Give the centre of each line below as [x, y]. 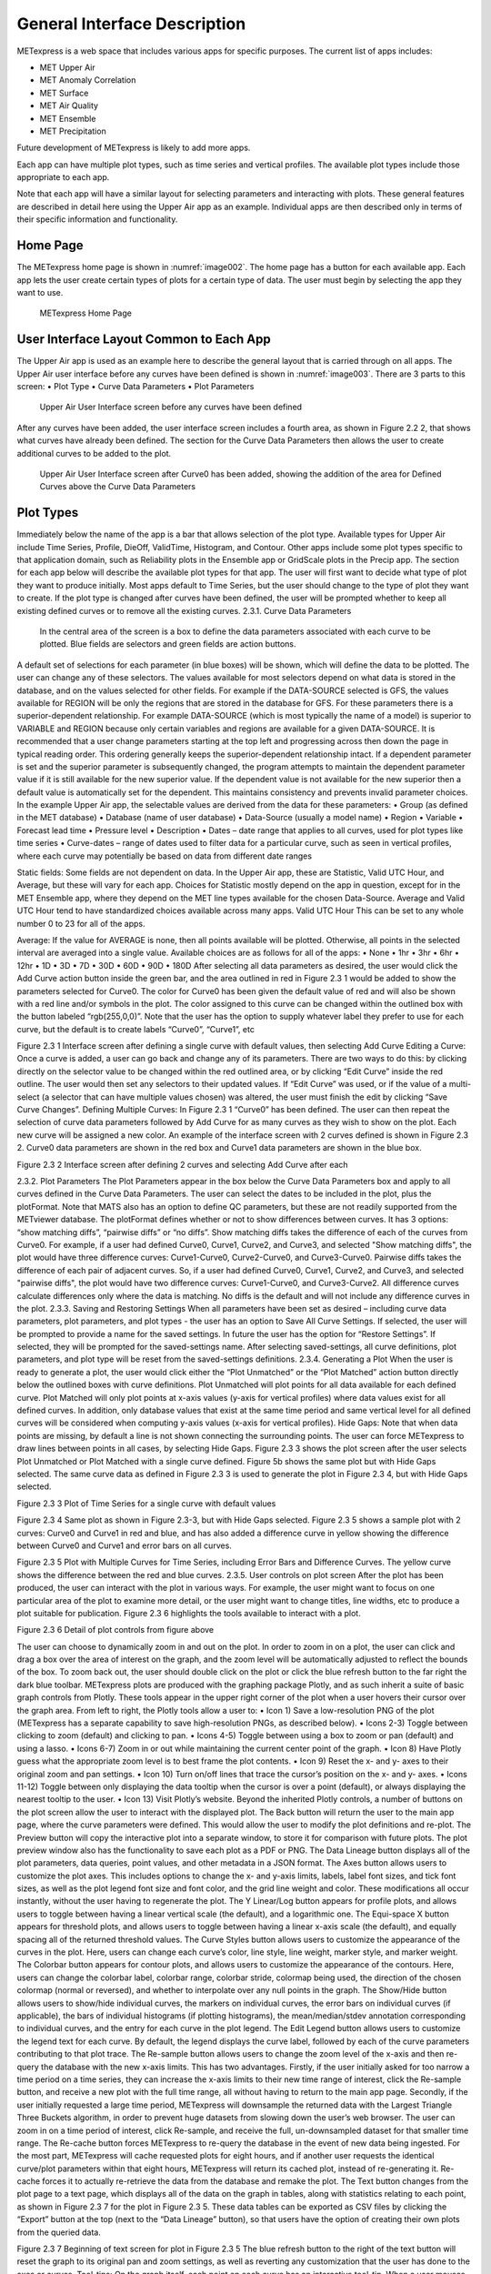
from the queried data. [59, 2232]
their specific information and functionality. [97, 219]
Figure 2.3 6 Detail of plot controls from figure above [115, 1630]
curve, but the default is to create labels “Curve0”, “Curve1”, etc [135, 1029]
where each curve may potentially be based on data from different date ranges [165, 856]
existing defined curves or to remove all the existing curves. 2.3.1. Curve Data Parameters [184, 610]
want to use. [40, 292]
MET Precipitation [73, 131]
